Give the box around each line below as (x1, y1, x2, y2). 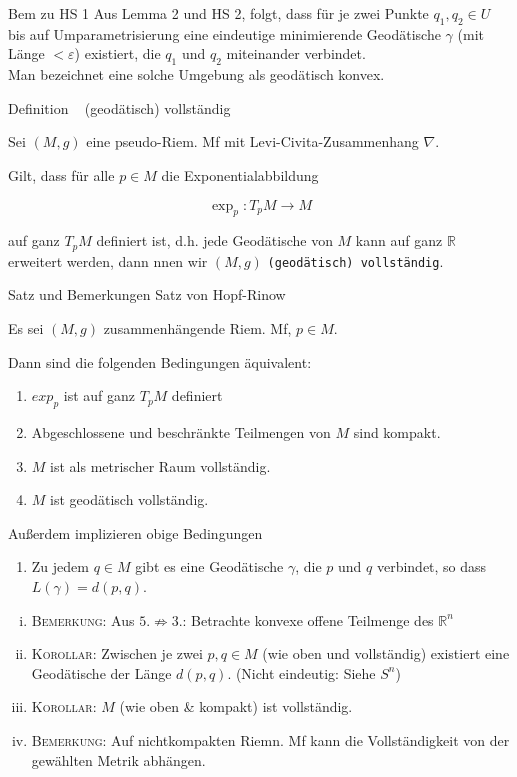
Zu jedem (31, 556, 89, 577)
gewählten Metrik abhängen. (31, 749, 206, 770)
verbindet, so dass (376, 556, 487, 577)
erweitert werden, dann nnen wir (8, 250, 208, 271)
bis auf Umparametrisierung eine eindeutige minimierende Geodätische (8, 23, 441, 44)
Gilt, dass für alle (8, 164, 115, 185)
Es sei (8, 318, 44, 339)
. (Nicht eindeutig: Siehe (227, 662, 376, 683)
